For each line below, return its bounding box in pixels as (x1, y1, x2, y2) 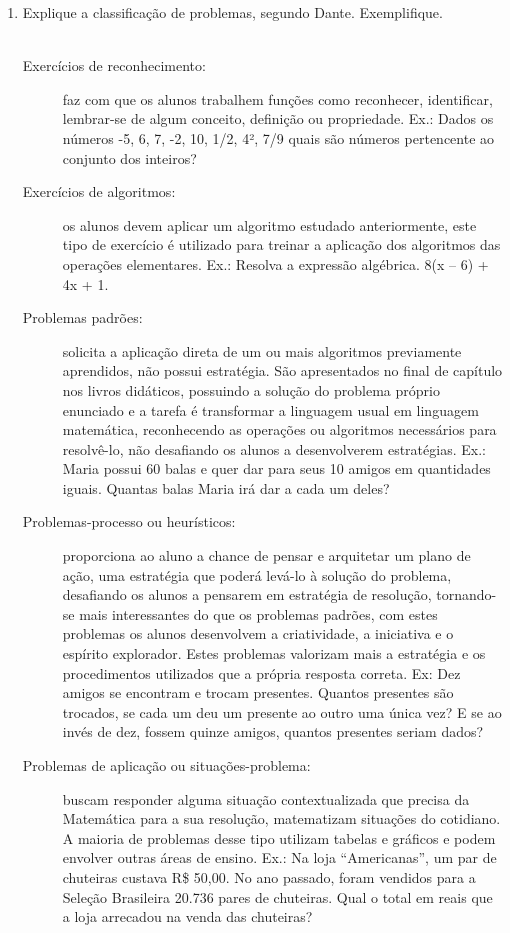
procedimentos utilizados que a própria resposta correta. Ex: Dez (62, 662, 461, 683)
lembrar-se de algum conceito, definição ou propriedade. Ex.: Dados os (62, 108, 494, 129)
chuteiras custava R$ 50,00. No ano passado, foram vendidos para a (62, 866, 476, 887)
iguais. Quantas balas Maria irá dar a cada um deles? (62, 477, 390, 498)
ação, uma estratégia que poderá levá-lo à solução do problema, (62, 564, 452, 585)
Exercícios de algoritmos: (22, 181, 176, 202)
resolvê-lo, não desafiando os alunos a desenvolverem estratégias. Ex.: (62, 438, 486, 459)
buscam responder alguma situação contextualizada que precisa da (62, 788, 470, 809)
